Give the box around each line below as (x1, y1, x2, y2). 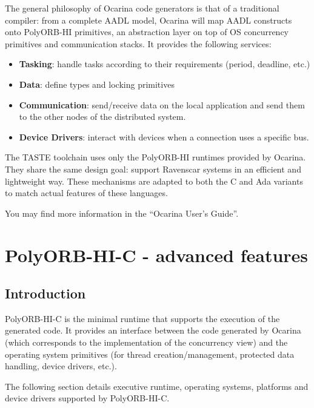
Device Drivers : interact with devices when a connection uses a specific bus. (19, 130, 309, 143)
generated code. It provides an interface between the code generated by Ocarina (5, 324, 301, 337)
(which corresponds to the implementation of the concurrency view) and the (5, 336, 288, 349)
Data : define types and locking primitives (19, 77, 175, 90)
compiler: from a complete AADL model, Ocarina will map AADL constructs (5, 13, 292, 26)
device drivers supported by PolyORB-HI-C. (5, 392, 170, 404)
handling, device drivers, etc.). (5, 360, 117, 372)
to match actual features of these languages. (5, 186, 168, 199)
